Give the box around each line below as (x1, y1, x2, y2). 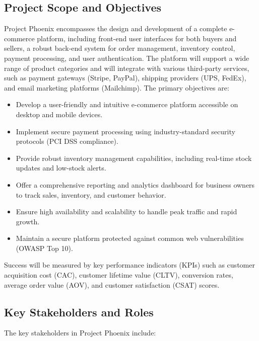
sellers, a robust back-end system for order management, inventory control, (4, 43, 235, 53)
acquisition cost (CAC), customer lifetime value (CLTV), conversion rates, (4, 270, 233, 280)
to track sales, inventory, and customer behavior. (16, 189, 166, 200)
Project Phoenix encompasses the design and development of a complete (4, 23, 227, 34)
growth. (16, 216, 40, 226)
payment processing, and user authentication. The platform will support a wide (4, 52, 249, 63)
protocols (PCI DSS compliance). (16, 136, 118, 146)
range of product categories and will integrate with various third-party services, (4, 62, 249, 73)
